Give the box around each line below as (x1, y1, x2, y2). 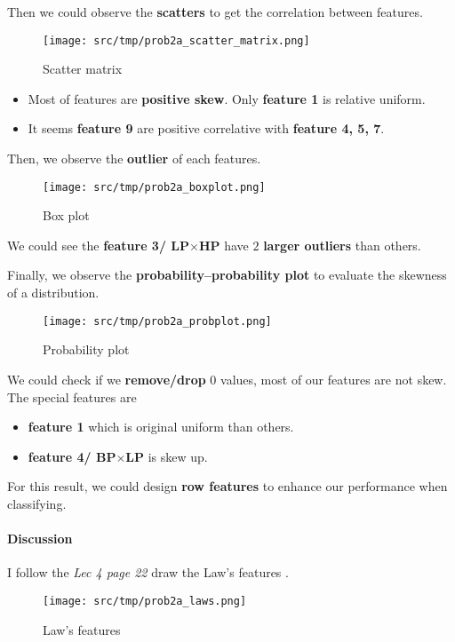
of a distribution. (7, 283, 100, 302)
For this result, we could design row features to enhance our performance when (7, 477, 448, 495)
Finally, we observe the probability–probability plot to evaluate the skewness (7, 266, 447, 284)
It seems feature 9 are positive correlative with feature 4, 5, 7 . (28, 119, 385, 138)
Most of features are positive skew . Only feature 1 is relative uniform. (28, 89, 426, 107)
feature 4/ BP (28, 447, 116, 465)
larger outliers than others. (263, 235, 421, 254)
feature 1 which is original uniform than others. (28, 417, 294, 436)
